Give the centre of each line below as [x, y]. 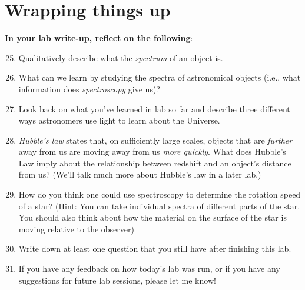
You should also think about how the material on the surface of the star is [152, 217]
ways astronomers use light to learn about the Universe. [119, 120]
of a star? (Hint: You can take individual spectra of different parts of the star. [159, 206]
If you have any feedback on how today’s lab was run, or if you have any [149, 269]
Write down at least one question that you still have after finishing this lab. [155, 249]
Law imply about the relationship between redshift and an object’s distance [155, 163]
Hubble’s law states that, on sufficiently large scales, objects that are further [155, 140]
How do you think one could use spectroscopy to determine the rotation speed [160, 194]
